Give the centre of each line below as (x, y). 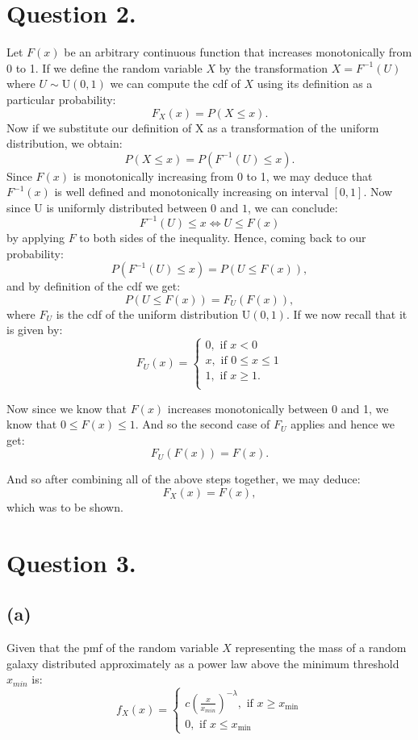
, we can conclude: (293, 207)
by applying (36, 237)
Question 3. (71, 562)
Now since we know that (67, 408)
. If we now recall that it (347, 314)
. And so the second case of (203, 424)
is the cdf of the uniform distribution (147, 314)
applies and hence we (343, 424)
